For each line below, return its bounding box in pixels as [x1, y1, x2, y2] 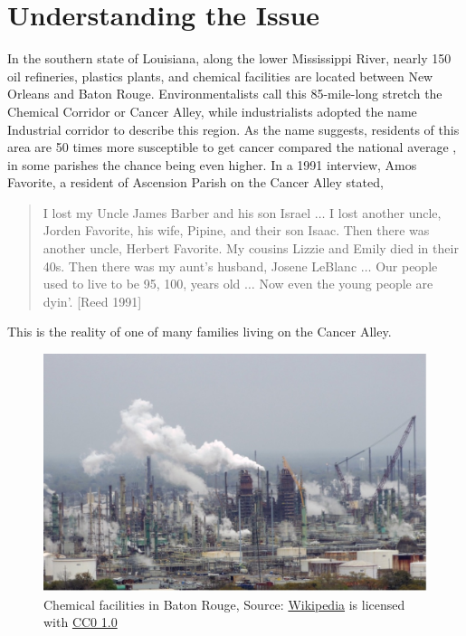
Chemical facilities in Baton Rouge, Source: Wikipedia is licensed [43, 594, 405, 613]
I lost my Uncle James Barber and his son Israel [43, 203, 311, 222]
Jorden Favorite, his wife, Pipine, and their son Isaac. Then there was [43, 221, 430, 240]
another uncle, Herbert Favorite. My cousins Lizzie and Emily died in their [43, 239, 459, 258]
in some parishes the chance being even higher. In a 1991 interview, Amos [7, 155, 417, 174]
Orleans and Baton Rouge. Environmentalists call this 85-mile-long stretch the [7, 84, 442, 103]
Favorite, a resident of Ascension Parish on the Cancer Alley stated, [7, 173, 384, 192]
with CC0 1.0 [43, 612, 118, 631]
